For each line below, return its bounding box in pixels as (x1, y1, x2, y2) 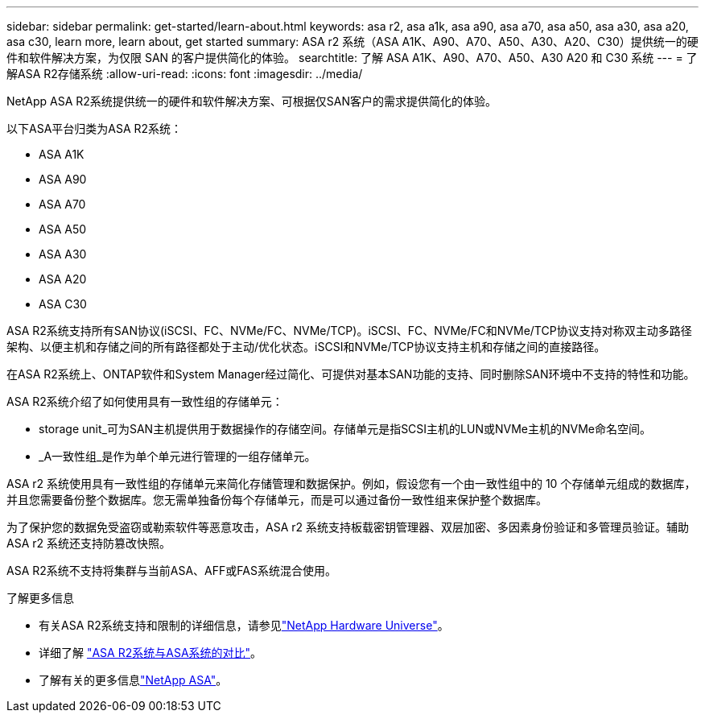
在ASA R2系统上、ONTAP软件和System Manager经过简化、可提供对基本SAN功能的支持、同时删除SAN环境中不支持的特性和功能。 (6, 367, 695, 381)
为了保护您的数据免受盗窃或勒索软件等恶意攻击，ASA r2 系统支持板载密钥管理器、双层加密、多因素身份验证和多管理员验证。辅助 (6, 520, 689, 534)
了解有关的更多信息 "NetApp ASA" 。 (39, 673, 228, 687)
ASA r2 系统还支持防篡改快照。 (6, 536, 171, 550)
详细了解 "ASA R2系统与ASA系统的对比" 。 (39, 646, 262, 659)
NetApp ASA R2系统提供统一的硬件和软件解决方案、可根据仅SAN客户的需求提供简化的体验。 (6, 94, 497, 108)
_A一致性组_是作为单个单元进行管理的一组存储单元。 (39, 449, 316, 463)
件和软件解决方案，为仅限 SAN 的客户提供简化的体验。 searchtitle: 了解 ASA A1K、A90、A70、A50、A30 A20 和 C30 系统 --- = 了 (6, 51, 698, 64)
